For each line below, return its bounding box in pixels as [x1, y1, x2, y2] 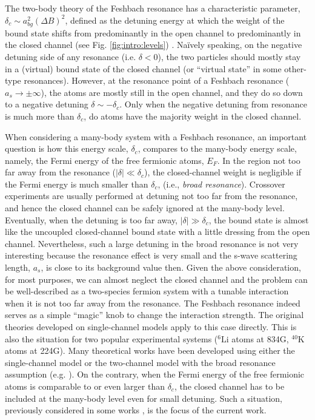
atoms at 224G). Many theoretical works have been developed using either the [5, 344, 295, 357]
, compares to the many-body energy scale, [138, 142, 297, 155]
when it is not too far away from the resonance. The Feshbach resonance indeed [5, 296, 300, 309]
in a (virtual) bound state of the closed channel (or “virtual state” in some [5, 62, 282, 75]
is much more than [5, 109, 75, 122]
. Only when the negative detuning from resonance [119, 98, 308, 110]
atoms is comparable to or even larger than [5, 379, 165, 392]
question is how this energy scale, [5, 142, 128, 155]
